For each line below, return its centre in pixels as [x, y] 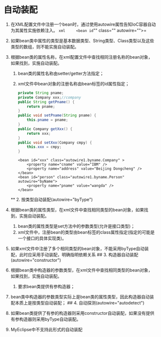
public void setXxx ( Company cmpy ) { [55, 143]
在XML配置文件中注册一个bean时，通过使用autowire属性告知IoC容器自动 [83, 24]
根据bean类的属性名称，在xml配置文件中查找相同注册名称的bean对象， [81, 57]
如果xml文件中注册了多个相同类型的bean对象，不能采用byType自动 [78, 249]
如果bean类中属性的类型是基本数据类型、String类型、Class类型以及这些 [82, 40]
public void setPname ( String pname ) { [57, 115]
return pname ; [41, 106]
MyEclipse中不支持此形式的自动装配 [46, 330]
